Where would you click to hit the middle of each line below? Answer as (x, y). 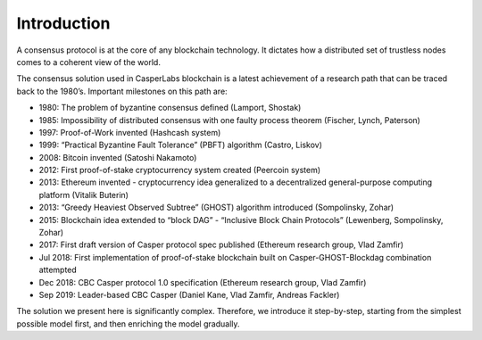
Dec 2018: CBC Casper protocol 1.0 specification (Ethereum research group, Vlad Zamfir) (203, 282)
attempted (58, 270)
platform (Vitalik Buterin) (84, 195)
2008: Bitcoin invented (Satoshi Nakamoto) (118, 157)
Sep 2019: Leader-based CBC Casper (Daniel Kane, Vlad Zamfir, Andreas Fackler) (189, 294)
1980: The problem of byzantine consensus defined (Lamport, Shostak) (170, 108)
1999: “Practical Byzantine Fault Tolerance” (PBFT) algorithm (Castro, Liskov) (181, 145)
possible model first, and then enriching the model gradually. (128, 323)
